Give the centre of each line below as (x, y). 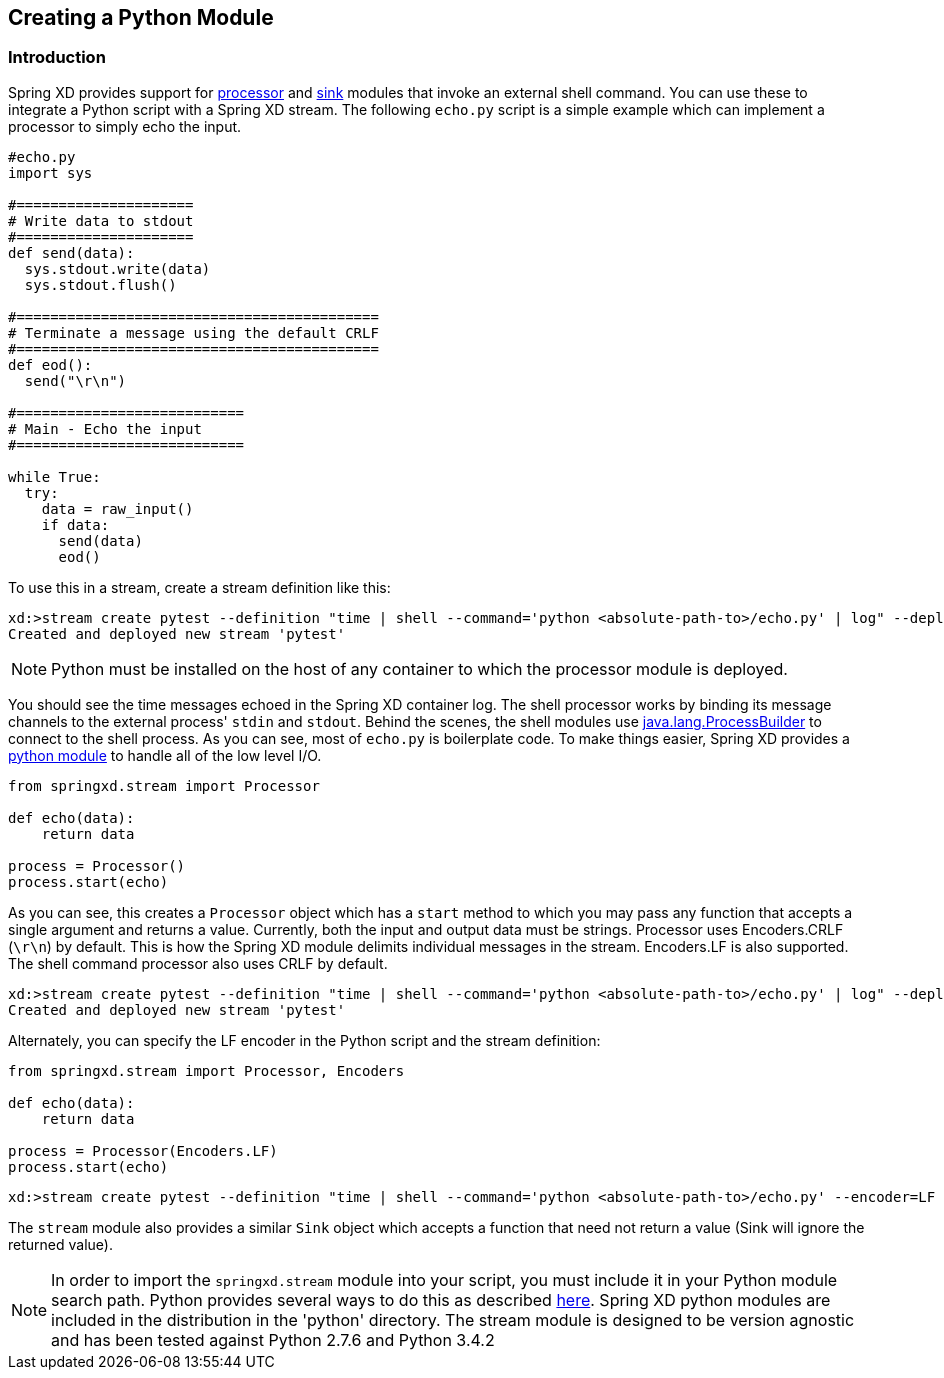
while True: (54, 476)
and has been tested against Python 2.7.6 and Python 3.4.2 (273, 1339)
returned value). (60, 1244)
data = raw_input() (117, 508)
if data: (75, 524)
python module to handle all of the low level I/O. (165, 755)
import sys (50, 172)
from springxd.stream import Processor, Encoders (206, 1070)
